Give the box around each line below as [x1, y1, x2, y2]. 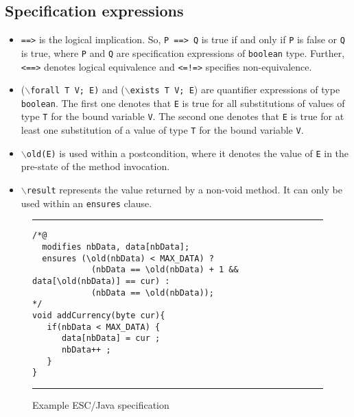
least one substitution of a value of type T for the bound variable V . [21, 123, 304, 137]
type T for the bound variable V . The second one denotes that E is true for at [21, 109, 344, 123]
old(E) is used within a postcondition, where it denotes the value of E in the [26, 145, 349, 160]
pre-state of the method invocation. [21, 159, 170, 174]
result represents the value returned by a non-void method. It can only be [26, 182, 342, 197]
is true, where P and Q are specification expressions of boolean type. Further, [21, 45, 345, 60]
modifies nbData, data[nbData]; [42, 242, 190, 252]
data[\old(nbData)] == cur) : [32, 276, 170, 286]
